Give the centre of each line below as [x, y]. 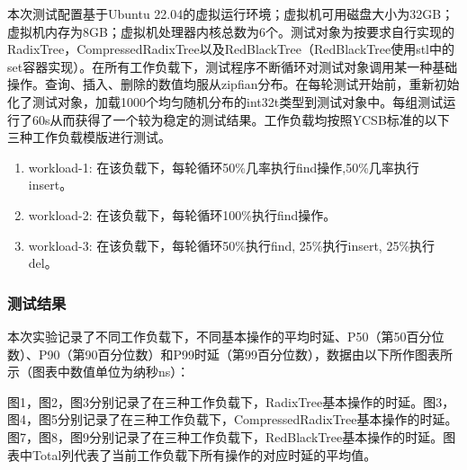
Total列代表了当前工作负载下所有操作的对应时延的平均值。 [204, 454]
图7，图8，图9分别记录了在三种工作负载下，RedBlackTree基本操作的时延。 [225, 436]
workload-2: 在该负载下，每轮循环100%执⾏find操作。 [182, 214]
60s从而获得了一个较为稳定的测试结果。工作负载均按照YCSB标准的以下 [241, 119]
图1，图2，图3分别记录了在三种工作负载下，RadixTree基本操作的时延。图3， [231, 401]
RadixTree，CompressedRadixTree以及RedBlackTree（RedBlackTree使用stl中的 [231, 49]
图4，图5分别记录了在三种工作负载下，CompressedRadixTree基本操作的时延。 [233, 419]
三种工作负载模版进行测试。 [89, 137]
